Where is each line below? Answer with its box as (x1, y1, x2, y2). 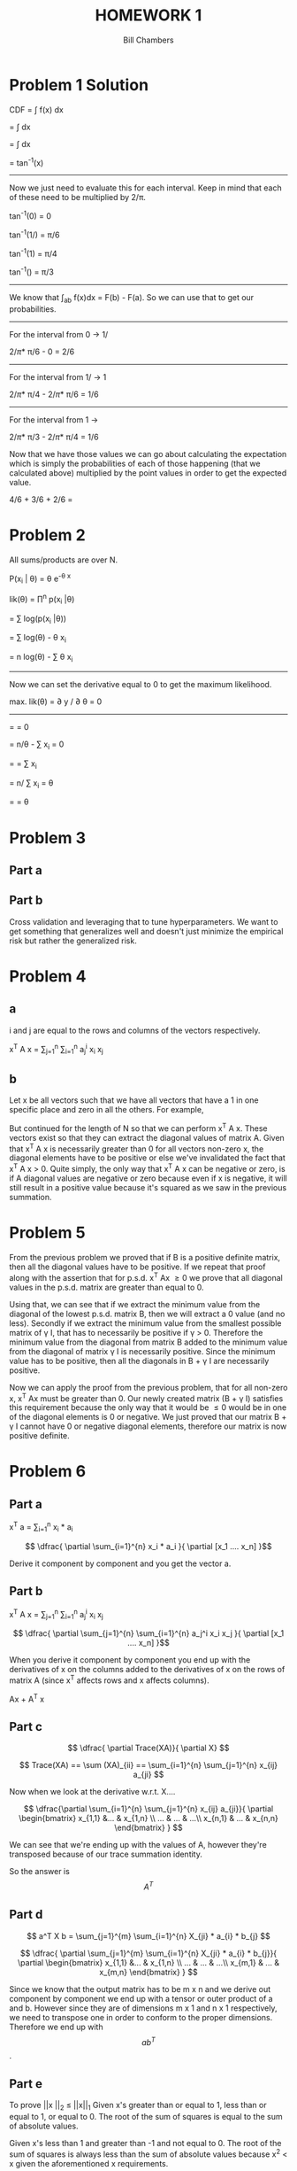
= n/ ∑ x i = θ (9, 777, 54, 790)
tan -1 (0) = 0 (9, 209, 51, 221)
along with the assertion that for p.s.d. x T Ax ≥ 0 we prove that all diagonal (9, 1270, 283, 1283)
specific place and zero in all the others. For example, (9, 1105, 204, 1115)
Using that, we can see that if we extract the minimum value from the (9, 1299, 261, 1309)
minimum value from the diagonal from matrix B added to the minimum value (9, 1337, 288, 1347)
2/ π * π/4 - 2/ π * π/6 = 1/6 (9, 389, 99, 399)
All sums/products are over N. (9, 554, 118, 565)
